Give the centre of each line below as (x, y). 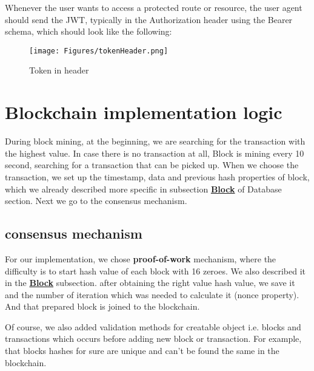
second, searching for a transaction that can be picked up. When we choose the (152, 165)
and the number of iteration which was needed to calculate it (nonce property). (152, 294)
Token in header (59, 70)
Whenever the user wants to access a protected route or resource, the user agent (154, 7)
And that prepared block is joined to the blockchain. (102, 306)
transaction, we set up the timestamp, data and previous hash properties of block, (157, 176)
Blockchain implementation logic (144, 112)
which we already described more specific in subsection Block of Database (143, 189)
